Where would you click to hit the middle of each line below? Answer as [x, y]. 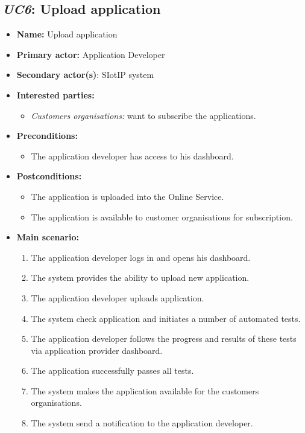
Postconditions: [49, 176]
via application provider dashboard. [97, 350]
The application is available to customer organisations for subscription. [162, 216]
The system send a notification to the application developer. [142, 423]
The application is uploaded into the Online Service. [127, 196]
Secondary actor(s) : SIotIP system [85, 75]
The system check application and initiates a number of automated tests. [166, 318]
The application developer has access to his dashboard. [132, 156]
